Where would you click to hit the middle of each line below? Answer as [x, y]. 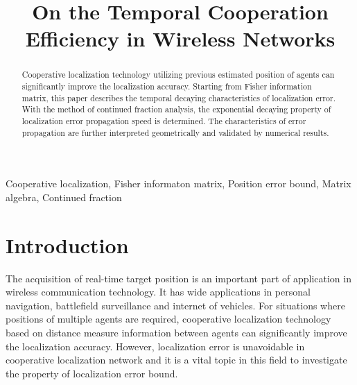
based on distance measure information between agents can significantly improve [176, 332]
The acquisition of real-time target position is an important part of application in [178, 278]
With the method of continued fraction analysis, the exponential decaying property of [176, 109]
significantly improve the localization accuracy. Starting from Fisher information [167, 86]
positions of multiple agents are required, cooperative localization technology [168, 319]
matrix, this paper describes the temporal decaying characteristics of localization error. [178, 97]
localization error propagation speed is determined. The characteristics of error [164, 120]
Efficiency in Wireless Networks [180, 38]
